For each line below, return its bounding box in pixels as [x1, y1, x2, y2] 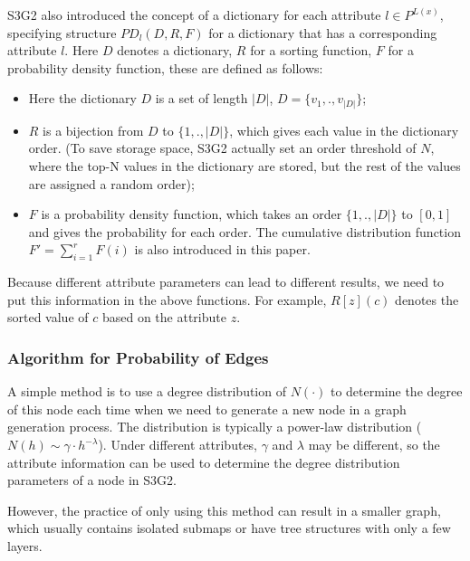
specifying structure [7, 23, 117, 42]
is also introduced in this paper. [134, 240, 311, 259]
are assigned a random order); [28, 174, 195, 193]
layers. [7, 537, 43, 555]
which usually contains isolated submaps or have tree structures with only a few [7, 518, 451, 537]
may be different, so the [308, 435, 440, 454]
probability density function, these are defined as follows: [7, 58, 323, 77]
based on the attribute [101, 308, 226, 327]
